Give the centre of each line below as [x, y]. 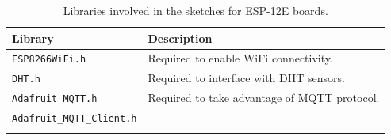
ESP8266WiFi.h [49, 60]
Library [33, 38]
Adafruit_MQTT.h [55, 99]
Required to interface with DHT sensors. [246, 78]
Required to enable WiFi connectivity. [240, 58]
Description [180, 38]
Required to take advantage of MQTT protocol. [264, 98]
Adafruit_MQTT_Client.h [75, 119]
